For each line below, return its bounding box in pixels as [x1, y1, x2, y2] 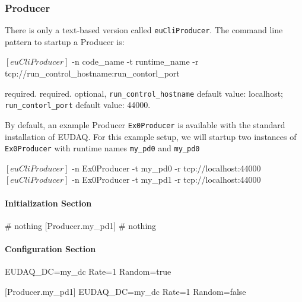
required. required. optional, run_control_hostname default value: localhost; [5, 87, 283, 99]
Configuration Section [5, 243, 96, 255]
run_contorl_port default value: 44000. [5, 98, 151, 111]
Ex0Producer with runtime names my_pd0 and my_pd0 [5, 142, 200, 154]
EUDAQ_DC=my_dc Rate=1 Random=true [5, 265, 171, 278]
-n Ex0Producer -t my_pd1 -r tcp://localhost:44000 [72, 173, 261, 186]
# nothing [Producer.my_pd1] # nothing [5, 219, 157, 231]
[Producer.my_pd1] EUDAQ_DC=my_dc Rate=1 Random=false [5, 285, 246, 297]
